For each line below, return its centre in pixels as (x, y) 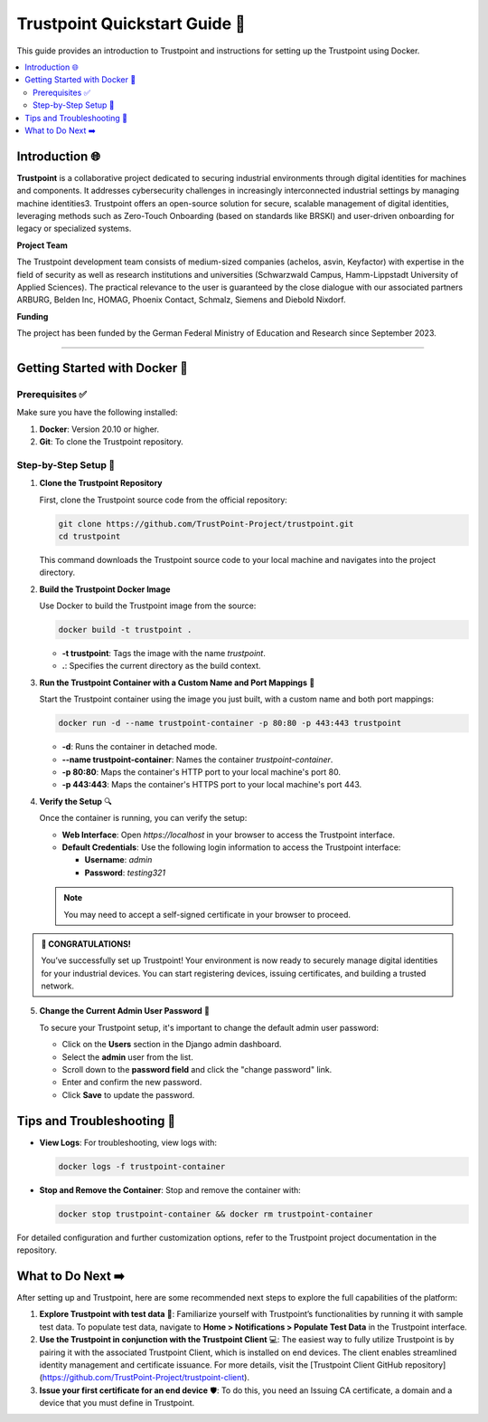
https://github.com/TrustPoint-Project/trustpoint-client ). (146, 1378)
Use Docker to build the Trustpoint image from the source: (148, 606)
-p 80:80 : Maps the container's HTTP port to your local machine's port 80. (201, 772)
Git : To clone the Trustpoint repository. (112, 442)
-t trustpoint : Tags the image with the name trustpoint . (164, 654)
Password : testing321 (125, 873)
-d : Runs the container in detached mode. (140, 747)
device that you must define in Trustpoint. (117, 1403)
